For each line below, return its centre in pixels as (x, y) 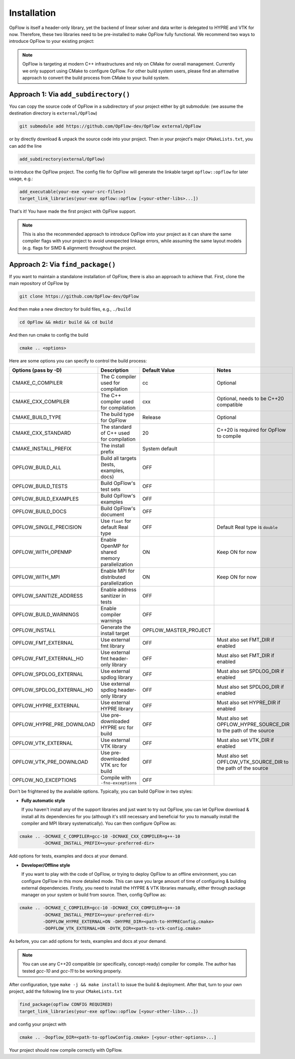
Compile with (116, 778)
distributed (113, 577)
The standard (116, 427)
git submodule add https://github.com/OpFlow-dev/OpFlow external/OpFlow (110, 126)
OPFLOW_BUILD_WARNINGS (45, 614)
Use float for (116, 521)
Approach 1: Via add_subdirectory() (70, 94)
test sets (110, 489)
